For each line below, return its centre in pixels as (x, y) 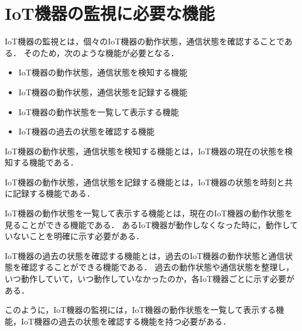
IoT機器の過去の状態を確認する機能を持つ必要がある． (126, 321)
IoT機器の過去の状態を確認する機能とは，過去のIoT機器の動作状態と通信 (145, 255)
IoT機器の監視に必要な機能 (110, 13)
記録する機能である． (54, 193)
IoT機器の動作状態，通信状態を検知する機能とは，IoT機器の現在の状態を (145, 151)
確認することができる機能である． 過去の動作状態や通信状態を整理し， (157, 267)
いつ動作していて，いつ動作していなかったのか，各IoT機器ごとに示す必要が (150, 279)
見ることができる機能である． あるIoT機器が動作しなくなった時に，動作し (147, 224)
